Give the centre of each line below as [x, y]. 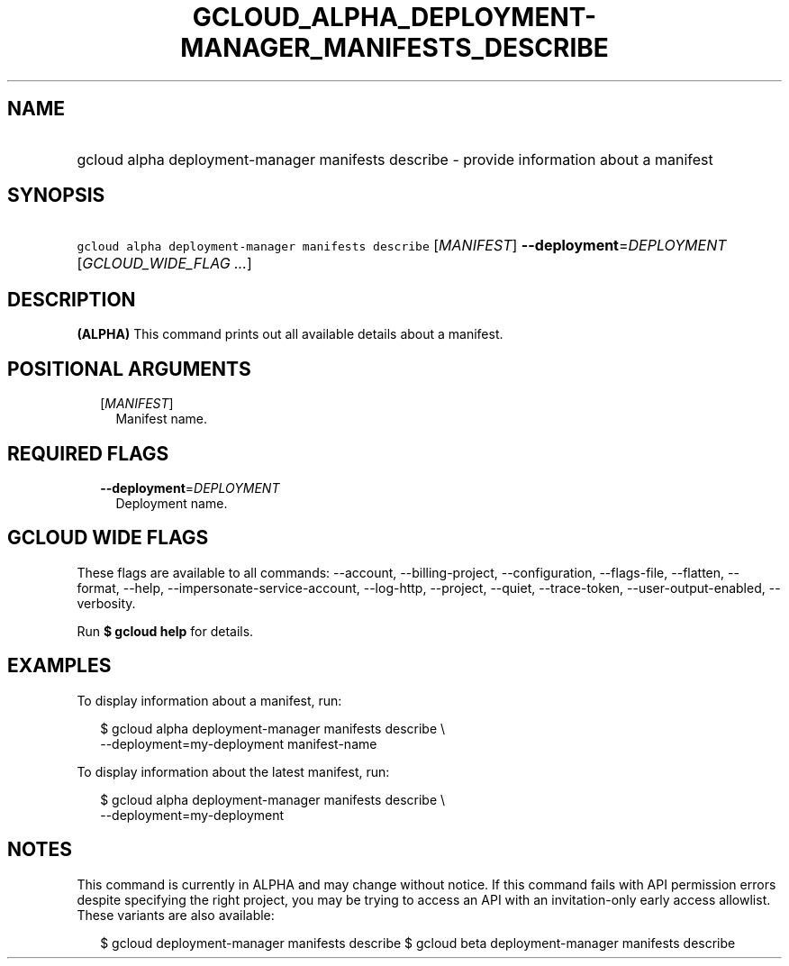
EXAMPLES [59, 666]
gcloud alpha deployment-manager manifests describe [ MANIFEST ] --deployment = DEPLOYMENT [402, 246]
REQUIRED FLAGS [88, 453]
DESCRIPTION [72, 299]
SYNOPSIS [56, 196]
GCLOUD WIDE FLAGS [108, 538]
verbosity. [106, 603]
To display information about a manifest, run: [209, 700]
